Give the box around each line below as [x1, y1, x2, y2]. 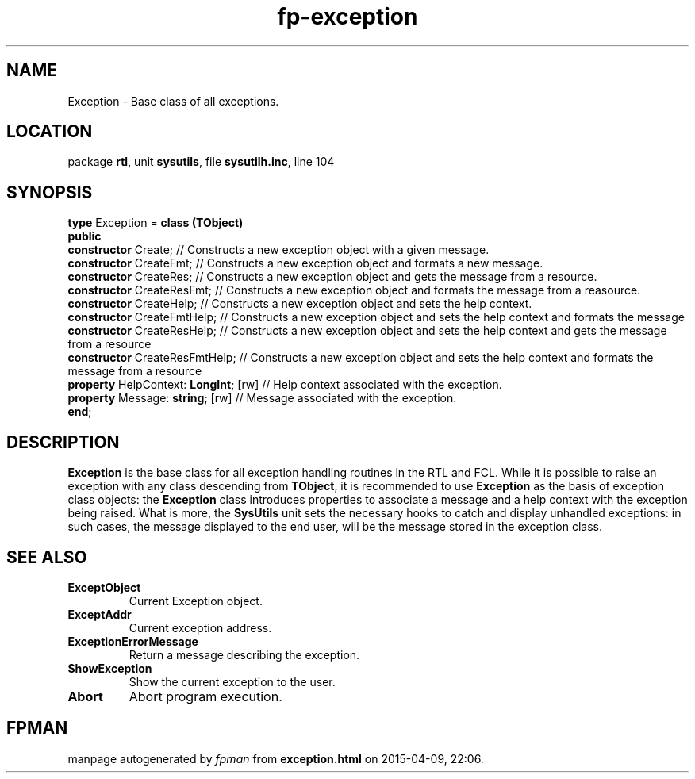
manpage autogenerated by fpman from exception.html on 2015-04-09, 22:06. [67, 751, 484, 766]
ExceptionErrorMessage [67, 634, 198, 648]
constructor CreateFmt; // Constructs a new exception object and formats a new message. [67, 256, 543, 271]
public [67, 229, 102, 244]
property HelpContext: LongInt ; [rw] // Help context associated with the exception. [67, 378, 502, 392]
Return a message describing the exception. [129, 647, 360, 662]
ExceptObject [67, 580, 141, 594]
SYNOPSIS [6, 182, 93, 202]
